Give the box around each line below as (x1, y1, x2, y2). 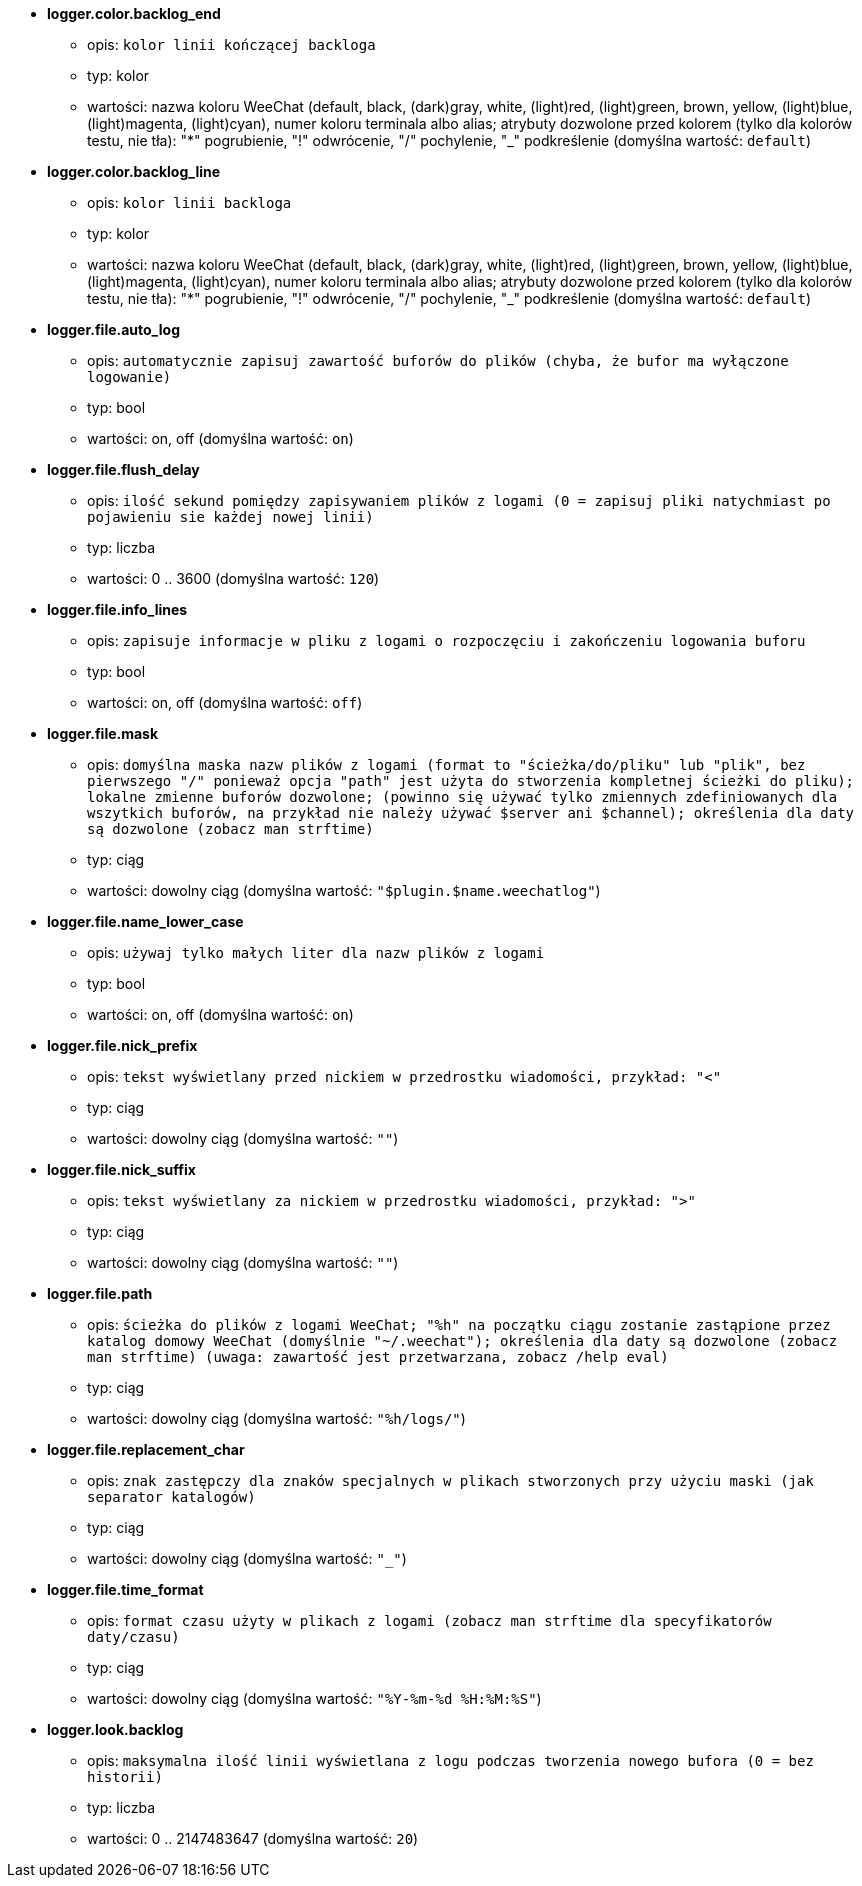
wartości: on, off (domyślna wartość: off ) (87, 694, 363, 711)
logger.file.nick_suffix (47, 1161, 196, 1178)
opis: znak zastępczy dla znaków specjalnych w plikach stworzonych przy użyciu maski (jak (87, 1472, 814, 1489)
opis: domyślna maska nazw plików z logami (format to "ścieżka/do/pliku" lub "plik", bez (87, 756, 806, 773)
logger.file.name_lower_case (47, 913, 244, 930)
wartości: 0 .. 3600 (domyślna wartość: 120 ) (87, 570, 380, 587)
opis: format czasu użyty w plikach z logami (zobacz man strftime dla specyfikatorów (87, 1612, 772, 1629)
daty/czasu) (87, 1629, 180, 1645)
